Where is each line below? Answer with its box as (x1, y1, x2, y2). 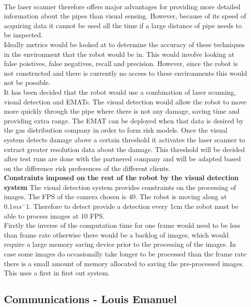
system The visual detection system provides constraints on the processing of (4, 182, 236, 192)
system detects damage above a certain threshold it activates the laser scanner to (4, 134, 245, 144)
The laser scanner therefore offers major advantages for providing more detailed (4, 1, 241, 11)
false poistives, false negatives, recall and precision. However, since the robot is (4, 58, 238, 68)
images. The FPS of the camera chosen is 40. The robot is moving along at (4, 191, 227, 202)
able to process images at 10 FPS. (4, 210, 105, 221)
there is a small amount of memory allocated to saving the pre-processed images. (4, 258, 244, 268)
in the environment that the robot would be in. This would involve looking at (4, 49, 234, 59)
